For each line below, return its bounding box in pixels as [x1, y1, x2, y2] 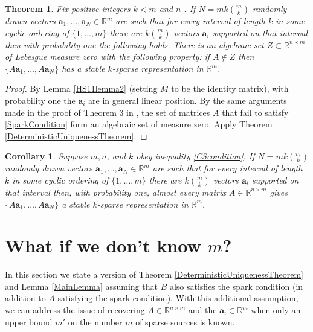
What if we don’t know [5, 233, 201, 258]
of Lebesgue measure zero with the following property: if [5, 50, 210, 63]
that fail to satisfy [222, 106, 289, 118]
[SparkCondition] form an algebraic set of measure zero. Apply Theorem [5, 118, 273, 130]
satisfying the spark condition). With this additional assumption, [57, 292, 298, 304]
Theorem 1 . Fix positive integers [5, 2, 131, 14]
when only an [251, 304, 301, 316]
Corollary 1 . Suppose [5, 150, 88, 162]
